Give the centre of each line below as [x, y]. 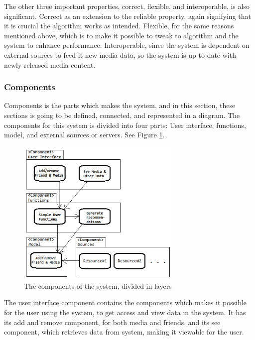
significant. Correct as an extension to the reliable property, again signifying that [127, 16]
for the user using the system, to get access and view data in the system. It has [125, 312]
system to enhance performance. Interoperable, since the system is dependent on [127, 45]
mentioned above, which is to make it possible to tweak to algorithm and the [121, 35]
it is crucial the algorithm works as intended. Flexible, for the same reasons [119, 26]
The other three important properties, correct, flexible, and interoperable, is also [127, 6]
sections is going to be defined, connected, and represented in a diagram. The [122, 115]
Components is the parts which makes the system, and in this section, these [120, 105]
